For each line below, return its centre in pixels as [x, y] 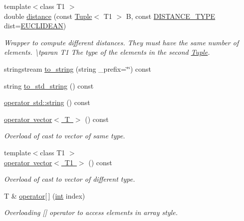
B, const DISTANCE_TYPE [171, 16]
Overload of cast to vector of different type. [70, 179]
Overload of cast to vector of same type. [65, 136]
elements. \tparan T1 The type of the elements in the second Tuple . [107, 52]
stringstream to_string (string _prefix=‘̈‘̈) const [78, 68]
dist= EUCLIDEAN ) [35, 26]
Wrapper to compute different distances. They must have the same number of [122, 42]
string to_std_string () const [49, 85]
